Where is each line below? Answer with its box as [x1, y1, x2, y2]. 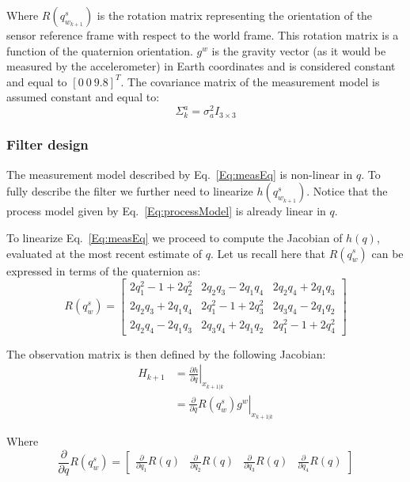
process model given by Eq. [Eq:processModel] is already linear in [6, 203, 326, 219]
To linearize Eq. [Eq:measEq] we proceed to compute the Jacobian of [6, 229, 343, 245]
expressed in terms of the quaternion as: [6, 262, 201, 279]
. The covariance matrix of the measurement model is [120, 73, 380, 89]
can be [371, 245, 404, 261]
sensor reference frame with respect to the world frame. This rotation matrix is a [6, 27, 399, 43]
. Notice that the [306, 183, 388, 199]
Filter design [6, 135, 89, 154]
